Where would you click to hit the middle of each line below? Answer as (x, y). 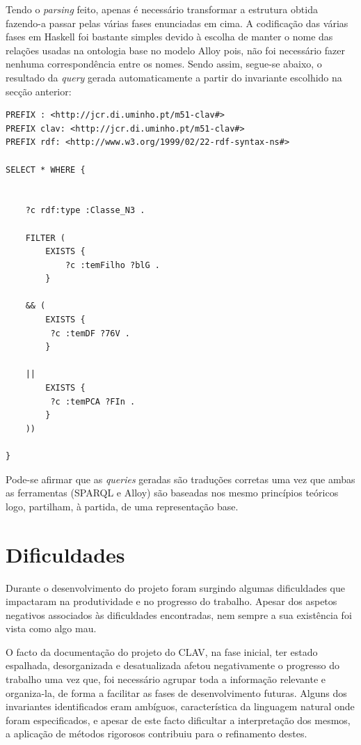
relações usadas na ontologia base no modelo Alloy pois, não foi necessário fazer (175, 50)
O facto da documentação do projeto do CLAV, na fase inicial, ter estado (162, 651)
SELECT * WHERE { (46, 170)
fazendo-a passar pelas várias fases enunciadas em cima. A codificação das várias (177, 23)
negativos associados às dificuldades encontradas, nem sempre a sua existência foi (179, 614)
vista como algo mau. (51, 628)
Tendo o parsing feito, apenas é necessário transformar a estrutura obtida (162, 9)
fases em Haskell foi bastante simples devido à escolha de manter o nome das (169, 37)
